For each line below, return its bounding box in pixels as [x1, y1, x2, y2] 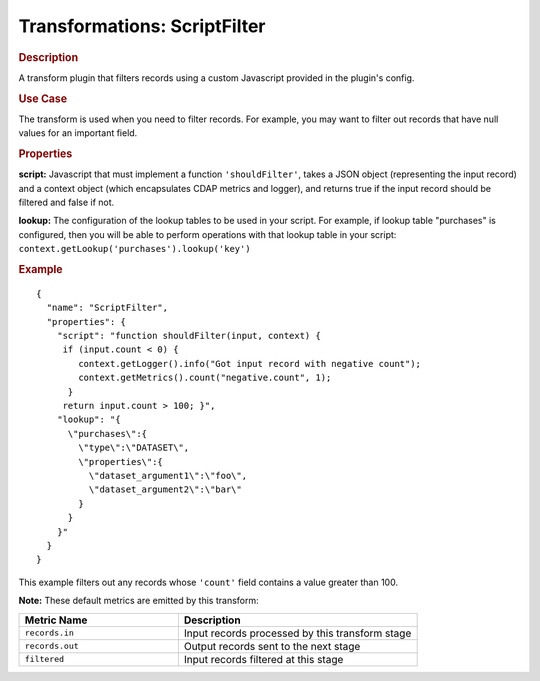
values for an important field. [18, 127, 138, 139]
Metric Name [24, 613, 88, 627]
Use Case [18, 91, 68, 105]
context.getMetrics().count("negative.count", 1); [78, 372, 332, 384]
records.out [24, 641, 79, 651]
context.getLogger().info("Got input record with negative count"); [78, 358, 422, 369]
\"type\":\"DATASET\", [78, 442, 190, 454]
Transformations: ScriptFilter [18, 15, 266, 37]
